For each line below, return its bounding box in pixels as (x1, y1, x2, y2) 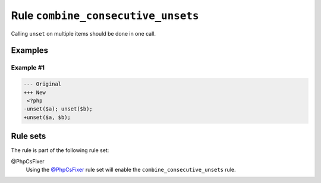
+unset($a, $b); (23, 113, 71, 121)
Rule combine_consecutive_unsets (11, 9, 199, 22)
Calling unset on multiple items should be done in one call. (11, 30, 156, 37)
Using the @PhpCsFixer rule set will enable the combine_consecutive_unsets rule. (26, 166, 236, 173)
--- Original (23, 81, 62, 87)
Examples (11, 45, 49, 56)
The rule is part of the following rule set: (11, 147, 109, 154)
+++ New (23, 89, 46, 96)
